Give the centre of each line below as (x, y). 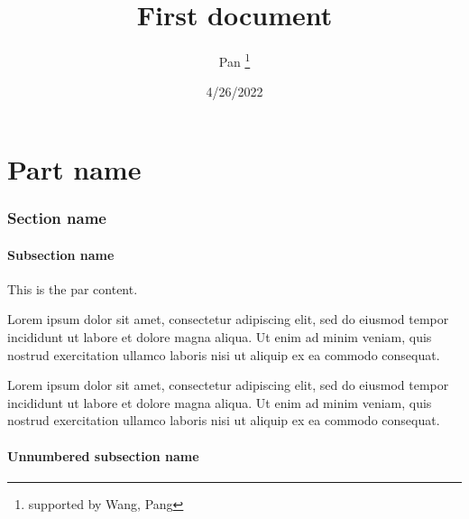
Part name (74, 168)
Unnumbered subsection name (103, 455)
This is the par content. (73, 288)
